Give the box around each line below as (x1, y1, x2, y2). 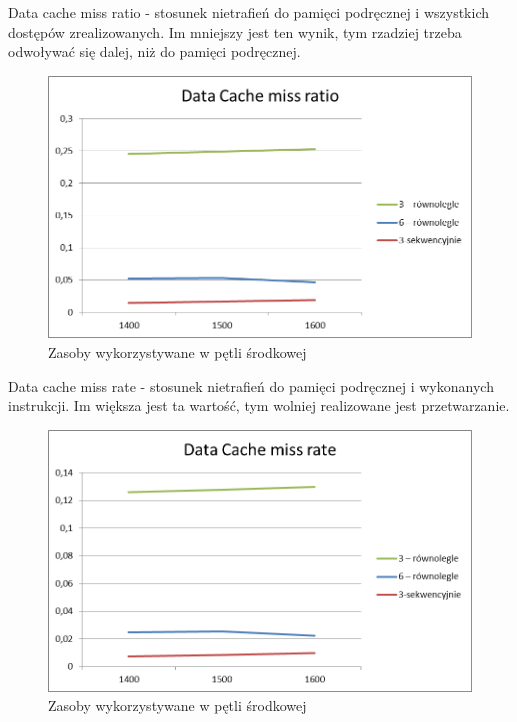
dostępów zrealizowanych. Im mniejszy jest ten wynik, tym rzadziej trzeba (8, 21, 462, 42)
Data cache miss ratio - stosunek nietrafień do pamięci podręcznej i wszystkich (8, 2, 489, 22)
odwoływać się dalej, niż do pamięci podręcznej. (8, 41, 301, 62)
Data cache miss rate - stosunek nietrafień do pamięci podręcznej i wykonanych (8, 375, 494, 396)
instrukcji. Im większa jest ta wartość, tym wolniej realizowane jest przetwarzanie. (8, 395, 510, 416)
